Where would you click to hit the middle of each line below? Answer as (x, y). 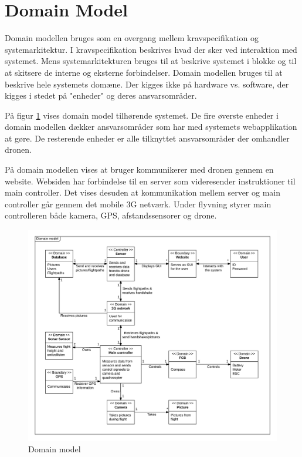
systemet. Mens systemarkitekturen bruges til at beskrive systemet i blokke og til (151, 61)
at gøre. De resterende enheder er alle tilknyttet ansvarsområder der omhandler (147, 138)
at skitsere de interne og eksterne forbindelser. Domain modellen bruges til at (144, 72)
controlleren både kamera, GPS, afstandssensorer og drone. (111, 215)
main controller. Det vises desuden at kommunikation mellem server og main (143, 192)
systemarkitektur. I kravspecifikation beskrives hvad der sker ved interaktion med (151, 49)
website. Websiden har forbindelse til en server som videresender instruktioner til (150, 181)
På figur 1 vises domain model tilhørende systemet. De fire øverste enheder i (142, 115)
